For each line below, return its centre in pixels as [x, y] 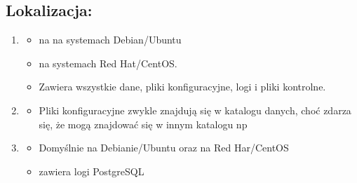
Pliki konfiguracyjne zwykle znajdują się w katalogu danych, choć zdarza [195, 110]
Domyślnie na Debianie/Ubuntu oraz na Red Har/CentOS [164, 148]
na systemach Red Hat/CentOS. [108, 63]
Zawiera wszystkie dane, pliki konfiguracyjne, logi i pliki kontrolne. [182, 87]
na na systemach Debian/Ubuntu [110, 40]
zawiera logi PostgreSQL [92, 171]
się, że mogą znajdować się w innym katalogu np [143, 124]
